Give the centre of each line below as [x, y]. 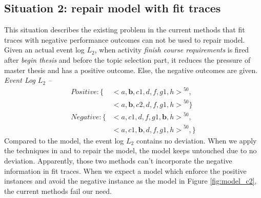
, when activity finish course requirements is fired [172, 50]
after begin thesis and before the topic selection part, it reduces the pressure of [127, 59]
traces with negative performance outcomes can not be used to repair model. [125, 39]
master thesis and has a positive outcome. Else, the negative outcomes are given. [131, 70]
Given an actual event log [44, 50]
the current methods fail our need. [58, 191]
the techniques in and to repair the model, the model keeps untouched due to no [130, 150]
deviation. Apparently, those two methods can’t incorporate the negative [118, 161]
